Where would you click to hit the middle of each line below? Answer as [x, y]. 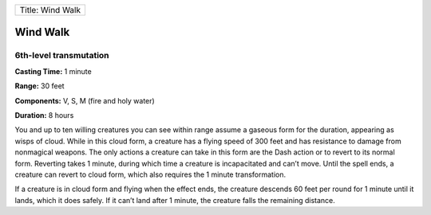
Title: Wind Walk [50, 10]
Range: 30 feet [40, 86]
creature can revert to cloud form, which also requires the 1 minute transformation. [150, 174]
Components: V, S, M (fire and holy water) [85, 100]
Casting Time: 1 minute [53, 71]
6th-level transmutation [62, 56]
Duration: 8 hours [44, 115]
